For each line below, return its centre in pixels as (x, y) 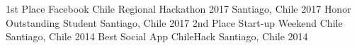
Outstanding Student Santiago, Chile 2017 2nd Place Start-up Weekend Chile (174, 22)
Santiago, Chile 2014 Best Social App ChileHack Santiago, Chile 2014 (157, 36)
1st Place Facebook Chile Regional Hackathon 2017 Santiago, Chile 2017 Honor (178, 8)
